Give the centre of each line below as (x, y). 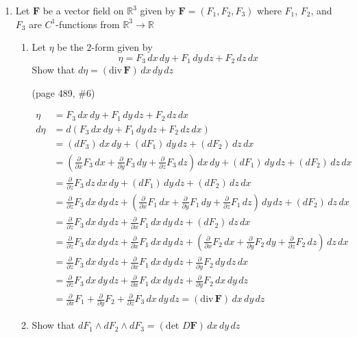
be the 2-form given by (105, 47)
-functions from (88, 24)
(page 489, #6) (63, 92)
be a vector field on (83, 10)
